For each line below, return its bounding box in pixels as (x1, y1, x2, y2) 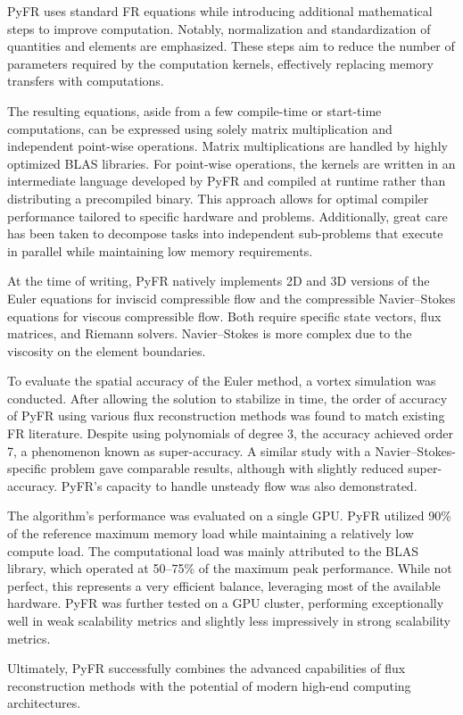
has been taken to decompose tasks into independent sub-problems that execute (7, 224, 443, 243)
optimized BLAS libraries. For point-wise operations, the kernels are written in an (7, 154, 456, 172)
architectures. (7, 694, 81, 712)
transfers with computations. (7, 71, 164, 90)
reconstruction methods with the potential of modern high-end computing (7, 676, 411, 694)
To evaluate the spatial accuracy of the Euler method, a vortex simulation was (7, 371, 436, 390)
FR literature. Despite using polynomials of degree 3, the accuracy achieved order (7, 424, 453, 443)
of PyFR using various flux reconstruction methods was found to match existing (7, 406, 445, 425)
